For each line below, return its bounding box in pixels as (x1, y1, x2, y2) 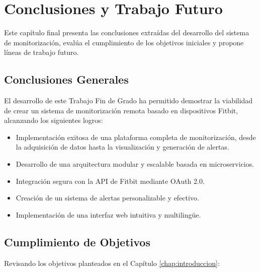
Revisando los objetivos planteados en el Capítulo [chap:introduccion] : (4, 257, 220, 268)
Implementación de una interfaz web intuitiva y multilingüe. (16, 209, 201, 220)
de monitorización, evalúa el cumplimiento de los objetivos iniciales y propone (4, 37, 244, 47)
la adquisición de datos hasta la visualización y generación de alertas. (16, 142, 229, 152)
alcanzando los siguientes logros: (4, 115, 103, 125)
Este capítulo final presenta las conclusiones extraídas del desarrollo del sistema (4, 27, 249, 38)
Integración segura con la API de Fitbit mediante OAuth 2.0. (16, 175, 205, 186)
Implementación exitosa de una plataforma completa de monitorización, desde (16, 131, 256, 142)
